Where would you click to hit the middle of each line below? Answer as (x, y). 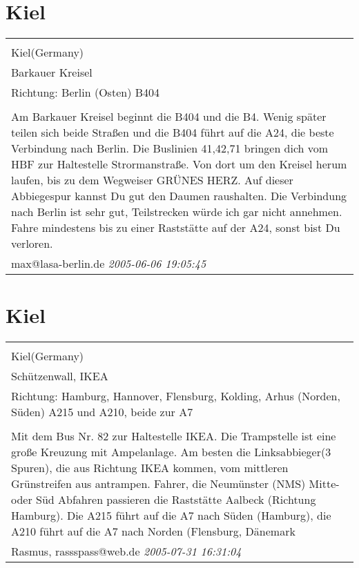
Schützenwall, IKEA (60, 376)
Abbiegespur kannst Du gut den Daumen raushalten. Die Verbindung (179, 196)
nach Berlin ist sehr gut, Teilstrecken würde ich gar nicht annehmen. (177, 212)
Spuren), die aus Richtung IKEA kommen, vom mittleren (150, 468)
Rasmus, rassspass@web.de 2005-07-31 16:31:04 (126, 551)
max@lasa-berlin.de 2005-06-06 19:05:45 (109, 264)
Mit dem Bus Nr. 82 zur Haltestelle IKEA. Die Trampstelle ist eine (174, 436)
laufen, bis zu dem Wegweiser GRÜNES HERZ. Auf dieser (152, 180)
